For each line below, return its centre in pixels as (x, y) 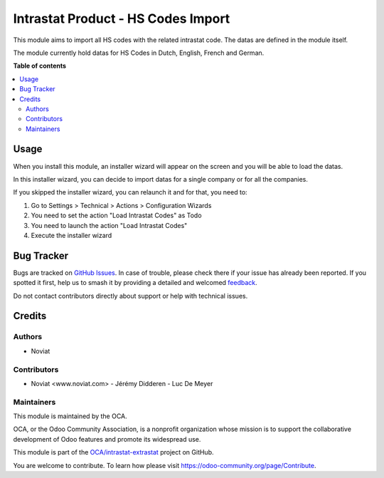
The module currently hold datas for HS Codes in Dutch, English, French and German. (139, 53)
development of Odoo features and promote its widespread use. (107, 439)
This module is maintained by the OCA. (70, 416)
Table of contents (40, 66)
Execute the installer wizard (71, 235)
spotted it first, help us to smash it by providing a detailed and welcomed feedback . (135, 283)
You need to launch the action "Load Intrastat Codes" (109, 225)
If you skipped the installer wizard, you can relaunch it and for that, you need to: (130, 192)
